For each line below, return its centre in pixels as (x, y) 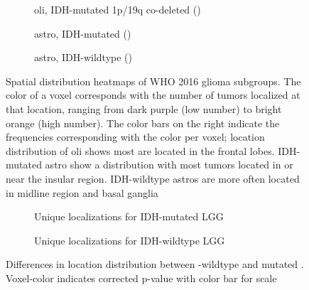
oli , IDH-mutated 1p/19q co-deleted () (118, 9)
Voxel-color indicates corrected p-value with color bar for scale (141, 278)
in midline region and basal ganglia (82, 192)
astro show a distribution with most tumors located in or (169, 165)
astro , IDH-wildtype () (83, 57)
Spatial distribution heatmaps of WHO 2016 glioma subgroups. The (153, 81)
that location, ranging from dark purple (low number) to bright (144, 108)
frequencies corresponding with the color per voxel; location (135, 137)
